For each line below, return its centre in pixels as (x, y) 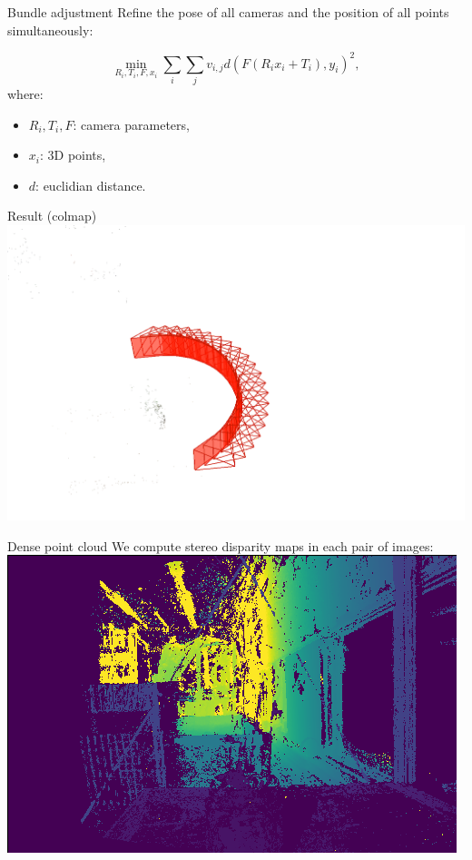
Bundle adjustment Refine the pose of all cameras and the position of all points (228, 12)
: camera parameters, (131, 124)
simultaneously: (50, 30)
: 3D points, (73, 155)
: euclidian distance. (91, 185)
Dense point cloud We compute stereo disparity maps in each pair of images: (221, 545)
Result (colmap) (52, 216)
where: (25, 94)
